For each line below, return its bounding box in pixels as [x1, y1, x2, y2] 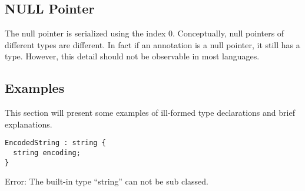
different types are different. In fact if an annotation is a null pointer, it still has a [5, 38, 300, 51]
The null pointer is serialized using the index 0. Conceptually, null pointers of [5, 27, 284, 39]
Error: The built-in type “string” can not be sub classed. [5, 175, 209, 187]
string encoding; [13, 149, 81, 158]
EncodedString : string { [5, 139, 106, 148]
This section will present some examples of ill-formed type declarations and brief [5, 106, 295, 119]
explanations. [5, 118, 52, 130]
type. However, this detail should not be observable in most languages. [5, 50, 260, 62]
